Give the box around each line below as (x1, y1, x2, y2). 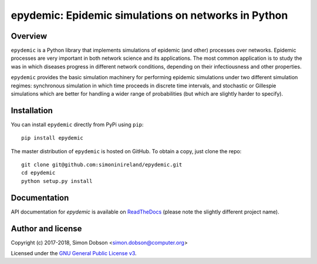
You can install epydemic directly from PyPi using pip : (11, 121, 144, 128)
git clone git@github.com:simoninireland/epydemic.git (21, 161, 183, 168)
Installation (11, 106, 53, 116)
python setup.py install (21, 178, 93, 184)
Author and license (11, 224, 82, 233)
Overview (11, 31, 48, 41)
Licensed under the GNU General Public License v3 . (11, 250, 137, 257)
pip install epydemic (21, 135, 83, 141)
